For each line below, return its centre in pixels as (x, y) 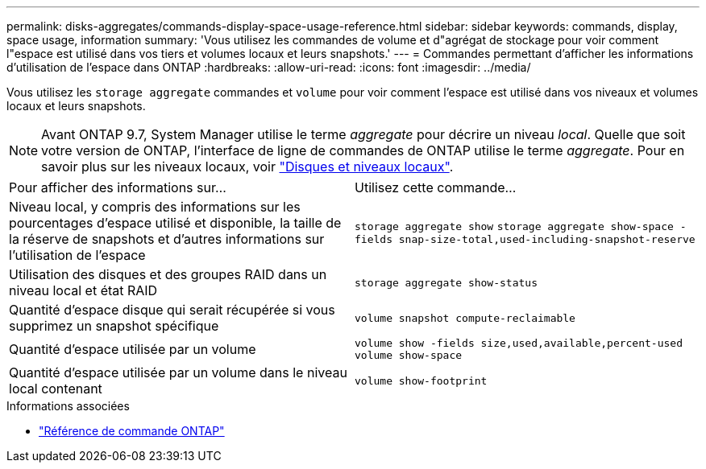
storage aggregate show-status (446, 282)
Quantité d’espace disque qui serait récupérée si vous (172, 310)
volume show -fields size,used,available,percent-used (519, 343)
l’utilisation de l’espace (77, 255)
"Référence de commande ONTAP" (132, 431)
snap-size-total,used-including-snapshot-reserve (547, 239)
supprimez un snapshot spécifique (114, 326)
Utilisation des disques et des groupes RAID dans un (168, 274)
